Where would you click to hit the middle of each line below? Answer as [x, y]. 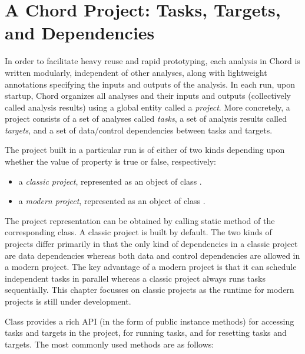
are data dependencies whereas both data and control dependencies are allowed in [152, 255]
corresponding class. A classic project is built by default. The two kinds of [138, 232]
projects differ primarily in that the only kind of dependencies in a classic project [151, 244]
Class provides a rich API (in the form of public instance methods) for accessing [150, 321]
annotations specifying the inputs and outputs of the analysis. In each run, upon [150, 84]
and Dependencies [80, 33]
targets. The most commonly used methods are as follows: [110, 344]
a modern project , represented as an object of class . [112, 201]
